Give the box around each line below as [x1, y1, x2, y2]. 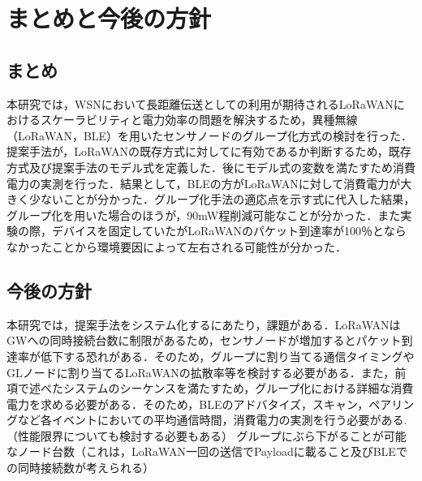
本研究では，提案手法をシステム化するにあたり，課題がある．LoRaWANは [6, 316, 401, 333]
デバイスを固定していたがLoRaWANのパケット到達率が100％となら [51, 222, 407, 239]
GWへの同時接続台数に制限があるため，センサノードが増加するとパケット [6, 332, 402, 349]
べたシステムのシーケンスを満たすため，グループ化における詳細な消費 [40, 380, 414, 397]
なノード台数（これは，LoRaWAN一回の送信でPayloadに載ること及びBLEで [6, 443, 407, 460]
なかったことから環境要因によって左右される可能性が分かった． [6, 238, 347, 255]
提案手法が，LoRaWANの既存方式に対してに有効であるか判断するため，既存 [6, 143, 411, 160]
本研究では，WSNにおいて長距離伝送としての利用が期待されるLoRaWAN [6, 95, 394, 112]
